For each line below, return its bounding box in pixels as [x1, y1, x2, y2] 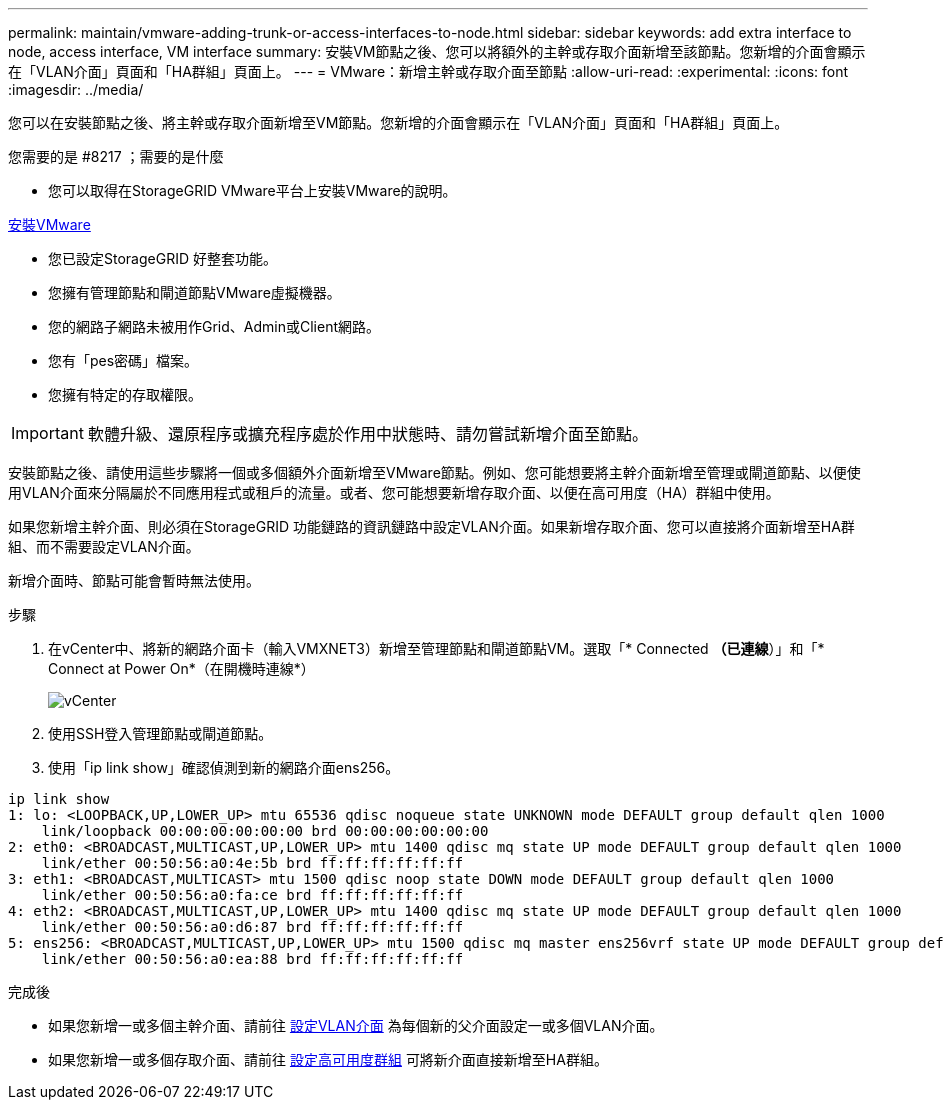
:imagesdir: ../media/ [8, 81, 144, 98]
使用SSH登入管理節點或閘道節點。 [48, 725, 273, 742]
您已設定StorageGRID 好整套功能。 [48, 250, 277, 267]
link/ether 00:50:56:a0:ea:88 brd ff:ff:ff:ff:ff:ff [41, 951, 464, 967]
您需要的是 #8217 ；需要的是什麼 [8, 148, 224, 165]
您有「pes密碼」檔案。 [48, 352, 199, 369]
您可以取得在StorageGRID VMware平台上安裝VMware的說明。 [48, 182, 457, 199]
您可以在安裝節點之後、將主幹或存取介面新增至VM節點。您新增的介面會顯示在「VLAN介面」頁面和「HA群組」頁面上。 [8, 114, 789, 131]
